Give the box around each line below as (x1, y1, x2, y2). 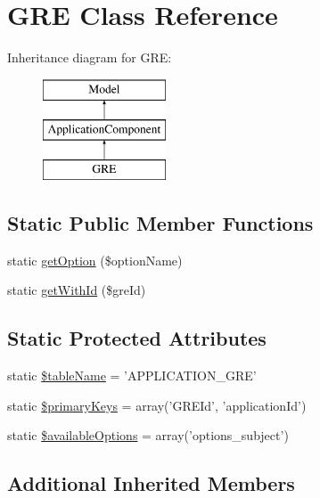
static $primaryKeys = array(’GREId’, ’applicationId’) (7, 396, 307, 414)
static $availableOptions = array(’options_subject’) (7, 426, 289, 445)
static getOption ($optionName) (7, 250, 183, 269)
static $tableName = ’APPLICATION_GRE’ (7, 366, 257, 385)
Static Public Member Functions (7, 209, 314, 237)
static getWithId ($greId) (7, 281, 146, 299)
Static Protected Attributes (7, 324, 267, 352)
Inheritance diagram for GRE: (7, 48, 172, 67)
